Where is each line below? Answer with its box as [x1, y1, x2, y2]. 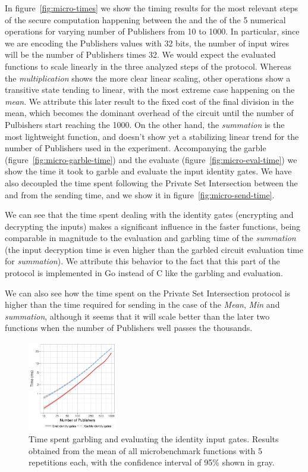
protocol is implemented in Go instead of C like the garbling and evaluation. [5, 267, 283, 279]
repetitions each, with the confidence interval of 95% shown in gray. [29, 456, 275, 468]
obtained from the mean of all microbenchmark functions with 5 [29, 444, 262, 457]
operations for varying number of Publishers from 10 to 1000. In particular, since [5, 25, 300, 37]
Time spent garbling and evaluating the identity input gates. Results [29, 433, 279, 445]
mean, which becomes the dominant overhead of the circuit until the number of [5, 107, 294, 119]
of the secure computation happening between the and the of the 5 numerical [5, 13, 286, 26]
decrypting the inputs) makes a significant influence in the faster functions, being [5, 220, 301, 232]
